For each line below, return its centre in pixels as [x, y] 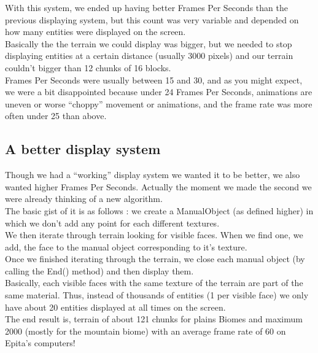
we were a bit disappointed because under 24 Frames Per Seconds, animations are [159, 92]
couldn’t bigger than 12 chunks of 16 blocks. [88, 67]
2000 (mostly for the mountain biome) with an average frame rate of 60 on [145, 331]
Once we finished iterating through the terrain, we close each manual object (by [155, 259]
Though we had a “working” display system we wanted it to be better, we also [153, 175]
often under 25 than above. [56, 116]
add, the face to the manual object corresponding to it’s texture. [126, 246]
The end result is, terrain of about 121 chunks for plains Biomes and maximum [154, 319]
